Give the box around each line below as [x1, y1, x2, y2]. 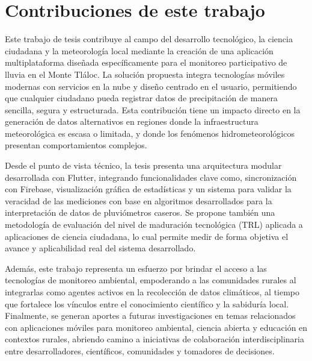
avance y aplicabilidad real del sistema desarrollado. [5, 242, 196, 254]
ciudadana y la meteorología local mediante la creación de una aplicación [5, 44, 274, 57]
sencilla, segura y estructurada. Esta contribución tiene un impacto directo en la [5, 103, 301, 116]
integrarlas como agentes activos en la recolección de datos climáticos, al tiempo [5, 286, 300, 298]
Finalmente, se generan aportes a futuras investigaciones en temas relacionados [5, 309, 296, 322]
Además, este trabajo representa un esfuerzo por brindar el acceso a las [5, 262, 267, 274]
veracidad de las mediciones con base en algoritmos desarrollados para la [5, 194, 272, 207]
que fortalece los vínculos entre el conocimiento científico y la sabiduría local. [5, 297, 289, 310]
